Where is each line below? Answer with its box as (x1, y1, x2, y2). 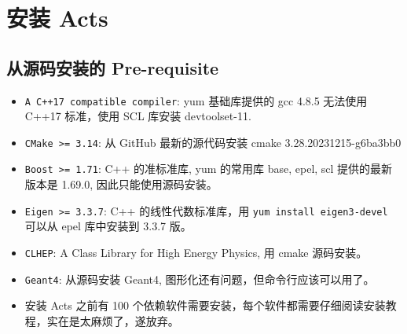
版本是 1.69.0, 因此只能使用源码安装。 (24, 176, 218, 193)
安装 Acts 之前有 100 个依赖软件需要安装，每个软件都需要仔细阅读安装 (24, 297, 386, 314)
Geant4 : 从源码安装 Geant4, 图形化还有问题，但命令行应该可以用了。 (24, 270, 375, 287)
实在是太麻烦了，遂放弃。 (46, 312, 179, 328)
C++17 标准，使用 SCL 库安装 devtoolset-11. (24, 108, 251, 124)
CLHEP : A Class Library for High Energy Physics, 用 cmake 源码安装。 (24, 244, 368, 260)
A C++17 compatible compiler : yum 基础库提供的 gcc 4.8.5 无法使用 (24, 92, 368, 108)
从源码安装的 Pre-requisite (6, 55, 219, 79)
